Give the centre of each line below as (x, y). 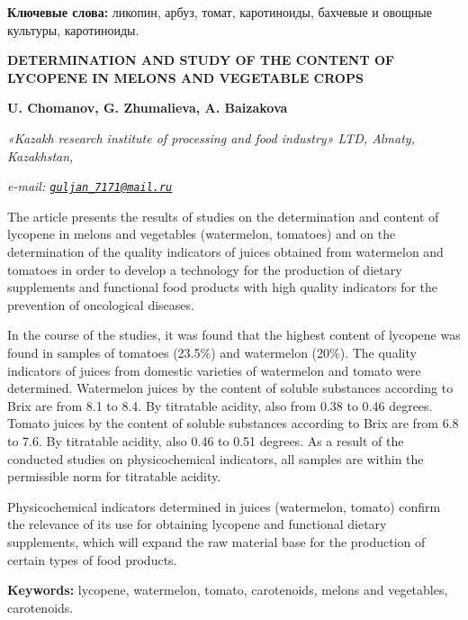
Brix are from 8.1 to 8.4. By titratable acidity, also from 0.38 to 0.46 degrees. (220, 405)
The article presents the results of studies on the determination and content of (223, 216)
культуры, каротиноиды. (73, 29)
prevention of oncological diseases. (101, 304)
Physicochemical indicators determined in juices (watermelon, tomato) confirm (224, 506)
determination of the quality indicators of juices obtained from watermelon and (225, 251)
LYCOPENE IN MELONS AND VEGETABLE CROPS (185, 77)
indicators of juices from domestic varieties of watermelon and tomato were (214, 370)
